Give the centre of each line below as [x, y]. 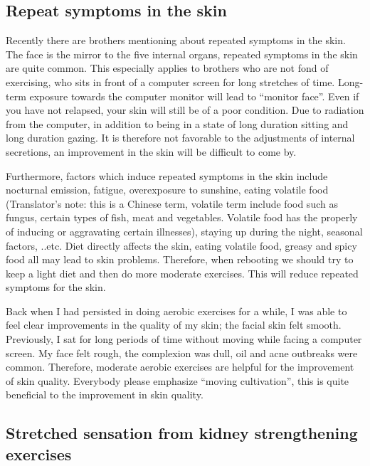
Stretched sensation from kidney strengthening [182, 433]
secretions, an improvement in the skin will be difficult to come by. [151, 151]
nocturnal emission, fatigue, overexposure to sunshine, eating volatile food [167, 190]
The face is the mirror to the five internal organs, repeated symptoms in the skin [182, 54]
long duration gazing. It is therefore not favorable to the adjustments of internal [180, 138]
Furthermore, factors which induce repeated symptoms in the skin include [167, 175]
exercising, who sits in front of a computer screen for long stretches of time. [170, 81]
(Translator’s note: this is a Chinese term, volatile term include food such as [172, 203]
